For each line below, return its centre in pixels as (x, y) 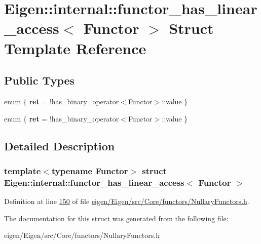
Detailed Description (60, 146)
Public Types (40, 80)
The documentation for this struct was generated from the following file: (116, 218)
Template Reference (75, 48)
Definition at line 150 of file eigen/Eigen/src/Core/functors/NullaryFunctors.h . (127, 201)
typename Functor (90, 170)
